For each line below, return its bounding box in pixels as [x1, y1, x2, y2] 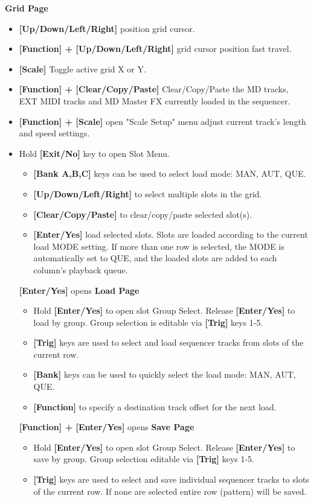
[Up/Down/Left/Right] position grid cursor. [19, 22, 195, 34]
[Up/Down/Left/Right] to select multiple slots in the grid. [33, 187, 262, 200]
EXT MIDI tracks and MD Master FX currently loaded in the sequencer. [19, 94, 290, 107]
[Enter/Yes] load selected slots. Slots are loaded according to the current [33, 228, 308, 241]
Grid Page [5, 2, 48, 14]
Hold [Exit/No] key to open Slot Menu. [19, 147, 170, 159]
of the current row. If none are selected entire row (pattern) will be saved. [33, 485, 307, 497]
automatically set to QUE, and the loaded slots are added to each [33, 252, 277, 264]
